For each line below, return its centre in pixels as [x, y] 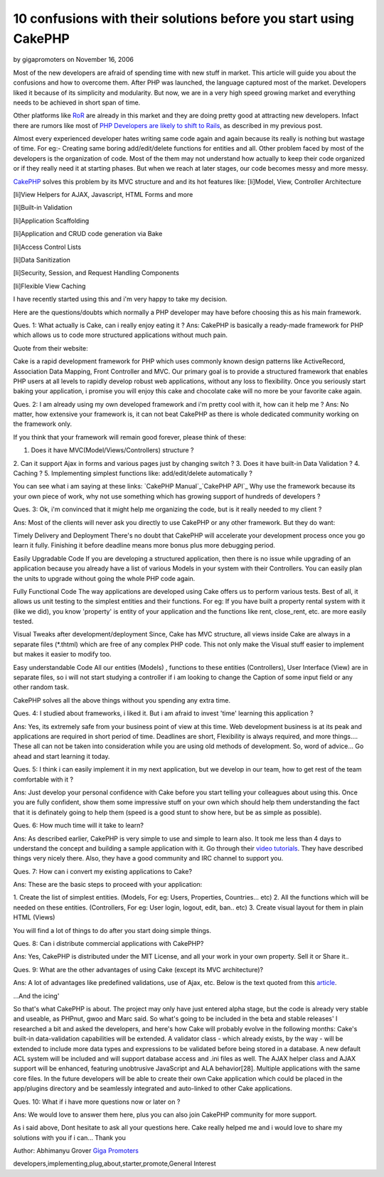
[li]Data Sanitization [42, 260]
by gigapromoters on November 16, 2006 [74, 60]
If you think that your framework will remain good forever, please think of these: [130, 437]
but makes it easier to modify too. [62, 654]
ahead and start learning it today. [62, 756]
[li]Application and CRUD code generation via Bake [88, 234]
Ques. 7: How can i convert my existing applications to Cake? [102, 871]
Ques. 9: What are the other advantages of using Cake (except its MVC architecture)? [138, 969]
